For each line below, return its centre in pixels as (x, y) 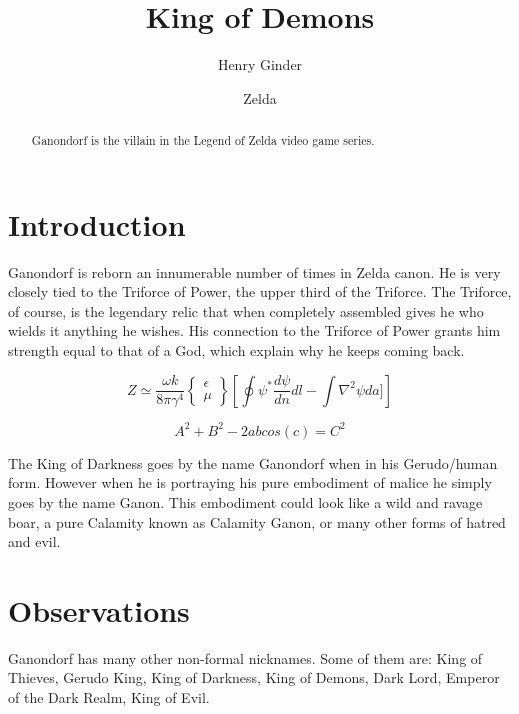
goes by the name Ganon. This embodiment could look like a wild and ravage (245, 501)
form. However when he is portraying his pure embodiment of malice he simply (250, 482)
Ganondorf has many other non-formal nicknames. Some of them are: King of (245, 657)
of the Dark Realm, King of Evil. (109, 697)
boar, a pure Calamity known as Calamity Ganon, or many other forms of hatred (257, 521)
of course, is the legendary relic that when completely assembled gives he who (246, 310)
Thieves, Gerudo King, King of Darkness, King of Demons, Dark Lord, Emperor (254, 677)
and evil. (34, 541)
